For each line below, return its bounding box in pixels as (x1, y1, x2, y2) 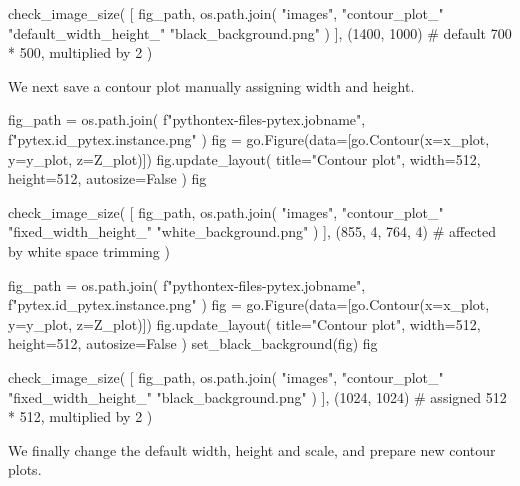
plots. (8, 459, 42, 480)
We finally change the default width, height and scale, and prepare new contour (8, 439, 496, 460)
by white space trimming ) (8, 240, 170, 261)
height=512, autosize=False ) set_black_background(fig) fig (8, 333, 378, 354)
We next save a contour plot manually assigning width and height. (8, 75, 415, 96)
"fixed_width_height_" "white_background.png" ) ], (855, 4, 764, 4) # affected (8, 221, 497, 242)
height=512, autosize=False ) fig (8, 168, 207, 189)
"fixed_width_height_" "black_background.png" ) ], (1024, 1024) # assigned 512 (8, 386, 507, 407)
